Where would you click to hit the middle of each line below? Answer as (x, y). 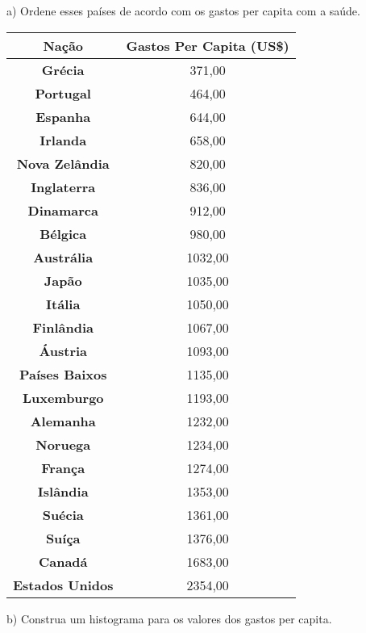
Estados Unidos (63, 585)
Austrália (63, 257)
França (63, 467)
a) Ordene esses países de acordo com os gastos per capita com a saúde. (183, 10)
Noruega (63, 444)
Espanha (63, 116)
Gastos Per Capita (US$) (208, 45)
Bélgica (63, 233)
